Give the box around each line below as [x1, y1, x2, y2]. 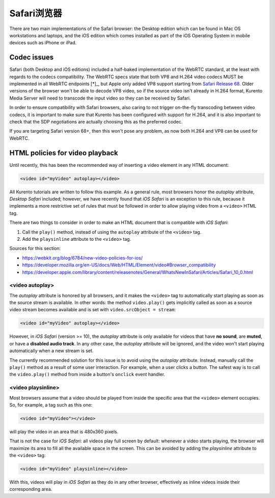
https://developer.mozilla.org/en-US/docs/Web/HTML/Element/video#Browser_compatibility [22, 262, 216, 268]
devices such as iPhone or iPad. [9, 40, 77, 46]
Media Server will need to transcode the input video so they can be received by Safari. [9, 95, 191, 101]
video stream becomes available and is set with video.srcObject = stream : [9, 307, 176, 313]
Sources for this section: [9, 245, 61, 252]
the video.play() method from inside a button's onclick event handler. [9, 371, 166, 378]
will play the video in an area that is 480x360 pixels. [9, 429, 119, 435]
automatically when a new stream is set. [9, 347, 94, 354]
